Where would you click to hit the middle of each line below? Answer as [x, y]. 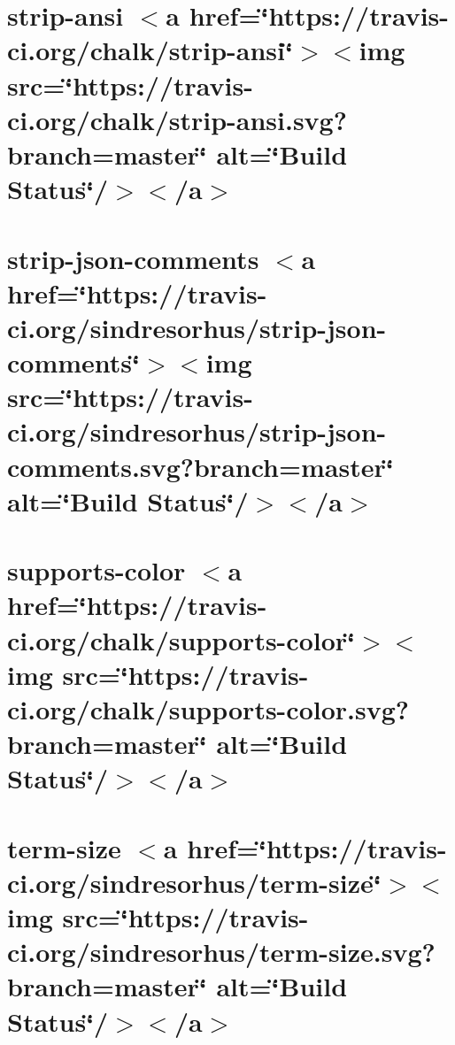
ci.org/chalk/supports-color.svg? [208, 708]
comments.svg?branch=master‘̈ [201, 466]
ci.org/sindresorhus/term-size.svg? [221, 952]
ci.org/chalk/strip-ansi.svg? [177, 119]
